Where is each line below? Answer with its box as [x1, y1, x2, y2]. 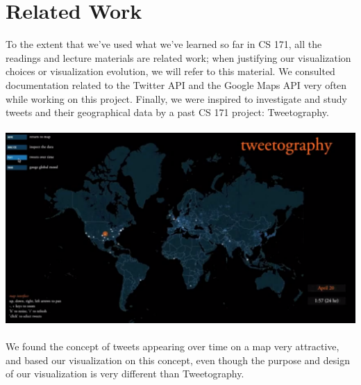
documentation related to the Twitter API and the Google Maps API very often [6, 77, 347, 92]
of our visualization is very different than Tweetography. [6, 366, 244, 381]
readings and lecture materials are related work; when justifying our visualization [6, 50, 351, 65]
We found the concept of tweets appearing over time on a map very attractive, [6, 339, 339, 354]
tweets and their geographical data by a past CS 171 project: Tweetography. [6, 105, 329, 120]
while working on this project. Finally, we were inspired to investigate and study [6, 91, 347, 106]
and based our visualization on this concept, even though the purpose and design [6, 352, 350, 367]
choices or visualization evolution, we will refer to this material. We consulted [6, 64, 335, 79]
